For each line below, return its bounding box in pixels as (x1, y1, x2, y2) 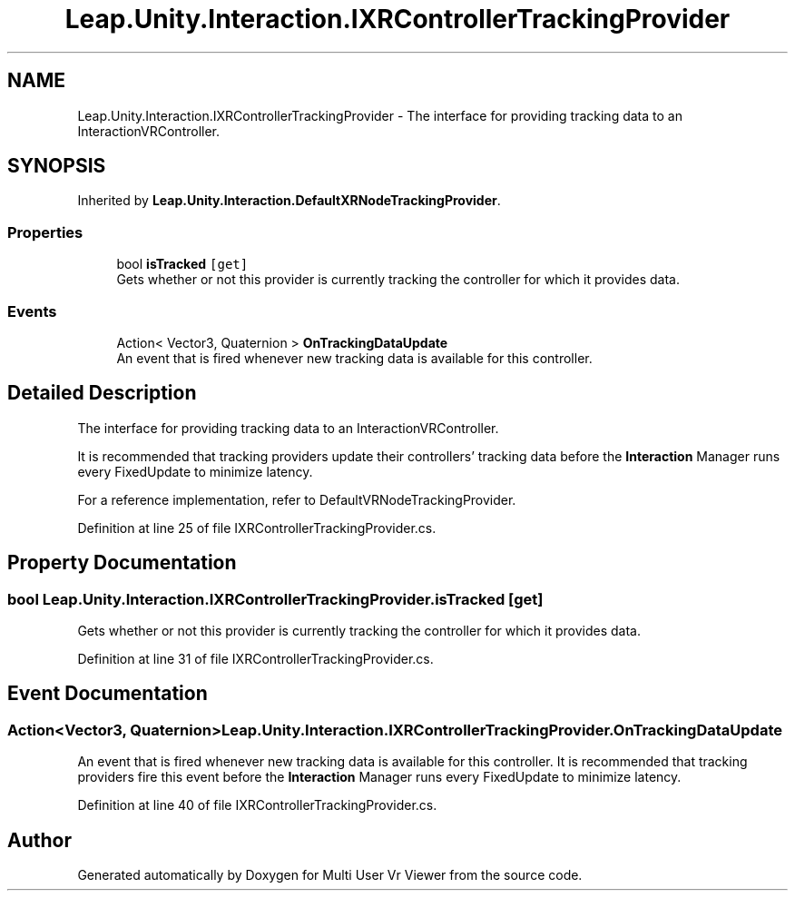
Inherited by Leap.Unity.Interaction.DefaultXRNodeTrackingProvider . (77, 192, 501, 209)
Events (7, 301, 57, 321)
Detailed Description (7, 381, 197, 405)
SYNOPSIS (7, 154, 106, 178)
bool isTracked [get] (116, 256, 249, 272)
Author (7, 828, 72, 852)
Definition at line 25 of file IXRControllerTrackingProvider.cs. (77, 519, 437, 536)
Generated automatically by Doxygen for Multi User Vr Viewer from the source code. (77, 867, 583, 883)
